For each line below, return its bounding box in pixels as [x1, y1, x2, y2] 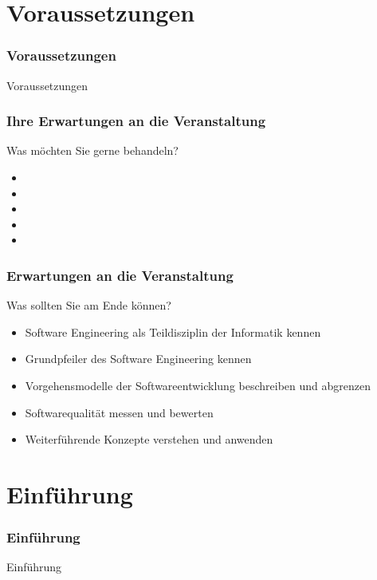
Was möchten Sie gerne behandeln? [6, 142, 179, 159]
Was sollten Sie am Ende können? [6, 297, 171, 314]
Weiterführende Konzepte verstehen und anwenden [25, 431, 273, 448]
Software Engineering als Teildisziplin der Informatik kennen [25, 323, 321, 340]
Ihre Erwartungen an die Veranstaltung [6, 111, 266, 131]
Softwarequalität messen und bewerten [25, 404, 214, 420]
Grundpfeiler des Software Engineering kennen [25, 350, 252, 367]
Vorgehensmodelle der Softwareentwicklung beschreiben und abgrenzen [25, 377, 371, 393]
